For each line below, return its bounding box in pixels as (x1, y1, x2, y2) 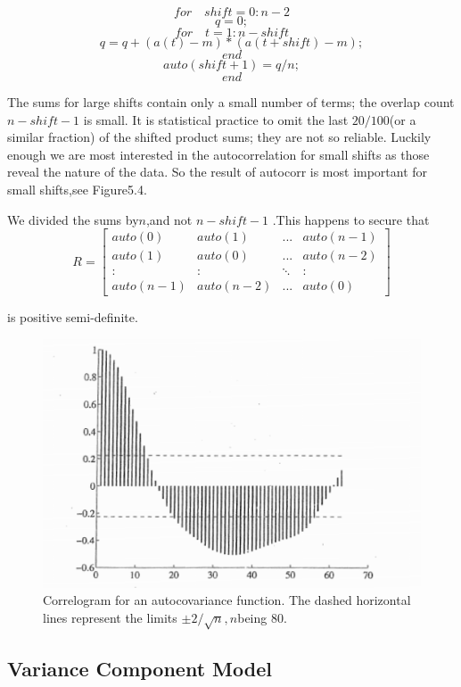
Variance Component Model (7, 654, 272, 682)
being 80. (237, 608, 287, 626)
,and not (145, 210, 193, 228)
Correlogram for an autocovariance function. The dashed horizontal (43, 591, 411, 609)
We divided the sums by (7, 210, 139, 228)
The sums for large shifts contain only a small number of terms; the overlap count (7, 93, 455, 111)
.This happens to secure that (272, 210, 430, 228)
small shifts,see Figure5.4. (7, 179, 147, 198)
